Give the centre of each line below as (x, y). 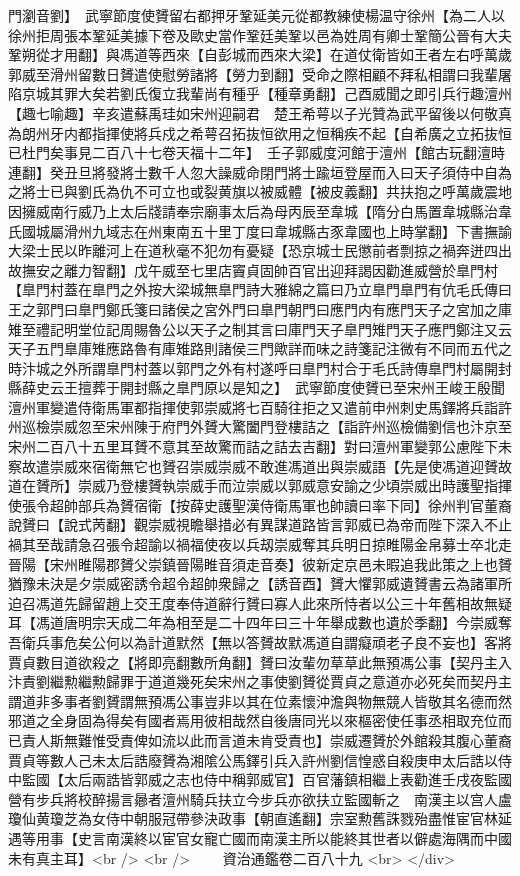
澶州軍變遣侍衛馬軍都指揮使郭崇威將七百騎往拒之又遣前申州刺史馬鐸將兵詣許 (260, 406)
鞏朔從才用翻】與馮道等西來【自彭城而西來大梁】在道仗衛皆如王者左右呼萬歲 (260, 54)
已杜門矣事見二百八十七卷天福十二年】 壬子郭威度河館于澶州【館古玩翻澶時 (256, 152)
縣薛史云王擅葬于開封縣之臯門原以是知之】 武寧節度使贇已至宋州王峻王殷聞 (256, 387)
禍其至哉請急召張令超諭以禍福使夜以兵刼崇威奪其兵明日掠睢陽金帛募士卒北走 (260, 544)
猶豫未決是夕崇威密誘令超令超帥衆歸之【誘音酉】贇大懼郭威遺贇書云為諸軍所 (260, 583)
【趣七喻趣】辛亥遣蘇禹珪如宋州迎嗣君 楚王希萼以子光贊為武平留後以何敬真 (260, 112)
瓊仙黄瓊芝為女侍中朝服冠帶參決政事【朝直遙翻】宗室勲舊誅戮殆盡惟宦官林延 (260, 818)
